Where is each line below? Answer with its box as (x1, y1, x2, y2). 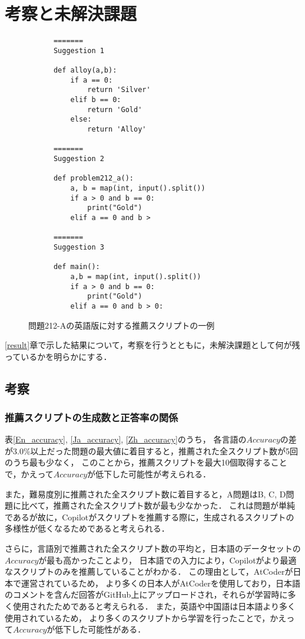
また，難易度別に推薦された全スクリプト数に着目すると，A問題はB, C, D (5, 487, 286, 500)
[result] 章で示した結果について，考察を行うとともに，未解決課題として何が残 (5, 339, 300, 351)
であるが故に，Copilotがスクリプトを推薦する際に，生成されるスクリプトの (5, 510, 294, 523)
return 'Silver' (87, 86, 151, 94)
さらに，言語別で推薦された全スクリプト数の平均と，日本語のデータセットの (5, 542, 301, 555)
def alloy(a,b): (53, 66, 117, 75)
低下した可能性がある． (55, 623, 146, 635)
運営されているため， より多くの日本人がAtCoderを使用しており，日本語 (21, 576, 300, 589)
